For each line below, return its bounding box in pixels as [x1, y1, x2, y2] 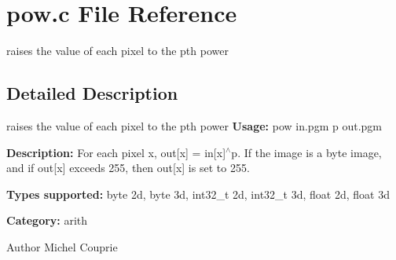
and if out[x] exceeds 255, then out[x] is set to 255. [6, 159, 250, 176]
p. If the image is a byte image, [231, 144, 382, 160]
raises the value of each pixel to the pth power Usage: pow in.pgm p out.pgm [6, 117, 382, 134]
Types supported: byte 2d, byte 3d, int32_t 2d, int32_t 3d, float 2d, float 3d [6, 185, 390, 202]
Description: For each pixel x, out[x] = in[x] [6, 144, 226, 160]
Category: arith [6, 212, 88, 229]
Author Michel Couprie [6, 238, 118, 255]
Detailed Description [6, 81, 178, 105]
